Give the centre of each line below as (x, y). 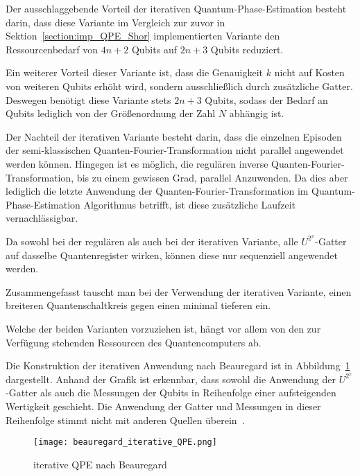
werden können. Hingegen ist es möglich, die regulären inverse (137, 163)
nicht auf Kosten (309, 72)
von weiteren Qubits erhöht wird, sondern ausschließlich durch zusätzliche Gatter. (179, 86)
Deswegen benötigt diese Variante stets (88, 99)
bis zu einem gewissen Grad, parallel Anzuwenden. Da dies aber (212, 177)
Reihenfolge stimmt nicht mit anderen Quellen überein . (125, 420)
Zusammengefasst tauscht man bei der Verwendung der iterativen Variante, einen (179, 291)
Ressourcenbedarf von (52, 49)
